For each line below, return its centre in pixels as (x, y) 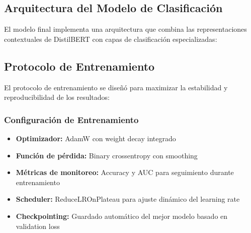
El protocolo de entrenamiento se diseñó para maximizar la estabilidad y (116, 87)
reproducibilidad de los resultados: (57, 97)
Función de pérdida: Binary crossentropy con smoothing (107, 155)
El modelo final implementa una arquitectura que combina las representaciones (125, 29)
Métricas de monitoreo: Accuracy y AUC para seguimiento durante (125, 172)
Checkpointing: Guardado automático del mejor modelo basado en (122, 216)
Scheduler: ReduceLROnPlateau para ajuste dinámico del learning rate (128, 199)
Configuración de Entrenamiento (71, 119)
